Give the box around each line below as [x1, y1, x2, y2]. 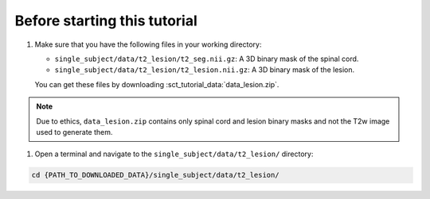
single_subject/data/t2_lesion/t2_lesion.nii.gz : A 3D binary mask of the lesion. [54, 65, 355, 75]
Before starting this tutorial [14, 12, 198, 29]
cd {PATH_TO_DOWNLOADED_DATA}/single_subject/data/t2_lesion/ [31, 170, 279, 180]
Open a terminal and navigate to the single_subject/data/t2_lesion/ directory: [34, 149, 314, 159]
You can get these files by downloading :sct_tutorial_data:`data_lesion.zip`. [34, 79, 279, 89]
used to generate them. [36, 127, 113, 136]
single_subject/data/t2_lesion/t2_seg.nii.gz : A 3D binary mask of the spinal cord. [54, 54, 359, 63]
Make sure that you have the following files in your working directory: [34, 40, 262, 49]
